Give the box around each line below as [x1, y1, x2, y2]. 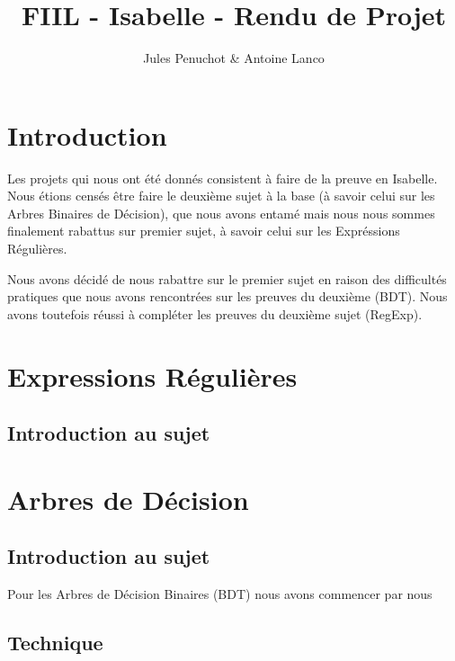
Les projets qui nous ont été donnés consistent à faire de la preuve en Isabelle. [7, 168, 438, 187]
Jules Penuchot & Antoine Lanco [143, 49, 325, 67]
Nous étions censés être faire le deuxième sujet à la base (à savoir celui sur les [7, 186, 435, 205]
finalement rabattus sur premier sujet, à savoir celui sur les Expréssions [7, 221, 400, 240]
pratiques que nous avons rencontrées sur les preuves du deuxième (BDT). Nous [7, 287, 448, 306]
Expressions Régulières [7, 357, 298, 394]
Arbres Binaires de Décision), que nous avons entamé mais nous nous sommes [7, 203, 435, 222]
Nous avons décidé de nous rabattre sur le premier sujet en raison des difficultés [7, 269, 447, 288]
